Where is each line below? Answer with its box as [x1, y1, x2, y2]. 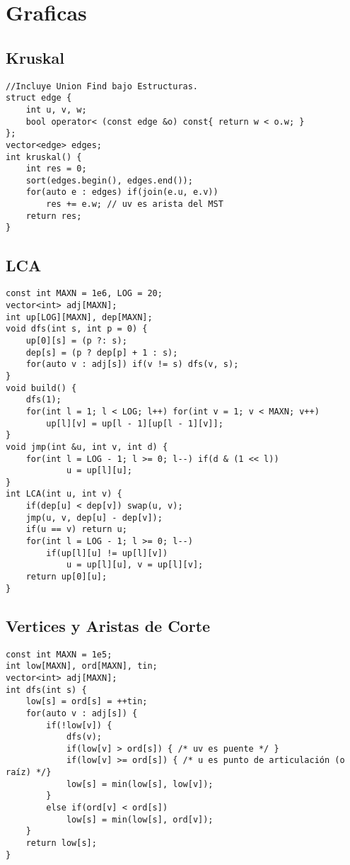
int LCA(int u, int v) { [6, 489, 122, 499]
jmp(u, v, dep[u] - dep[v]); [25, 512, 163, 523]
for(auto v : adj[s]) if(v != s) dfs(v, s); [25, 359, 239, 370]
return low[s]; [25, 838, 97, 849]
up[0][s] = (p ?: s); [25, 335, 127, 346]
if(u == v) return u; [25, 524, 127, 535]
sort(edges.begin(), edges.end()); [25, 175, 193, 186]
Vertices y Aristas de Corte [6, 614, 211, 636]
